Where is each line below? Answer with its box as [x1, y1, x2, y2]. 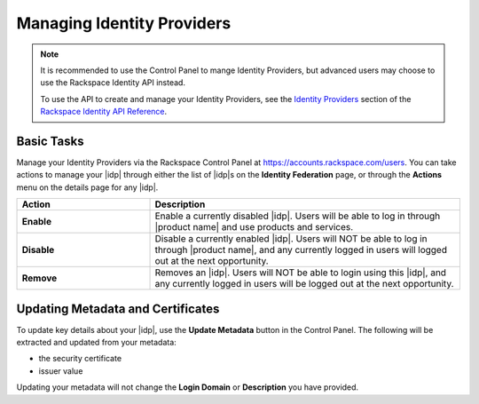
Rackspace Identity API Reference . [40, 107, 168, 117]
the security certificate [38, 353, 122, 364]
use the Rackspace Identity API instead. [40, 77, 186, 88]
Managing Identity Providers [16, 13, 232, 33]
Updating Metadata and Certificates [16, 301, 220, 316]
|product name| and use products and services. [154, 221, 354, 234]
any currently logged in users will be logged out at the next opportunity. [154, 278, 454, 290]
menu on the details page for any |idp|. [16, 182, 159, 193]
